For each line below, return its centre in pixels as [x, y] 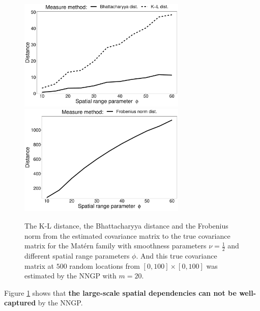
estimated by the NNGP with [70, 276]
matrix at [39, 265]
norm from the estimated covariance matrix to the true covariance [127, 235]
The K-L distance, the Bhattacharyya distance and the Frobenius [126, 225]
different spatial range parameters [77, 255]
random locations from [105, 265]
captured [20, 303]
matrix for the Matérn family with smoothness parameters [115, 246]
